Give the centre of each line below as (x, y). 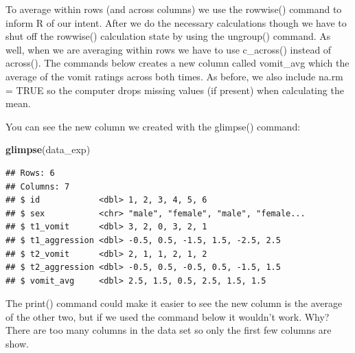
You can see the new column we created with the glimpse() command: (153, 126)
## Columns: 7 (38, 186)
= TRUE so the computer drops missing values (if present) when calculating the (175, 90)
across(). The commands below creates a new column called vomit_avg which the (177, 63)
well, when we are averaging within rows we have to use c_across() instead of (169, 49)
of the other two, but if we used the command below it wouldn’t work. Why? (168, 316)
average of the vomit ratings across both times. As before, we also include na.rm (174, 76)
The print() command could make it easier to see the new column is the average (174, 303)
